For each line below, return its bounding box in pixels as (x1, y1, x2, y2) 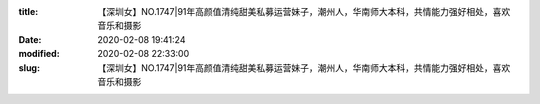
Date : (18, 33, 42, 45)
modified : (18, 48, 60, 60)
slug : (18, 61, 40, 74)
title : (18, 6, 39, 17)
